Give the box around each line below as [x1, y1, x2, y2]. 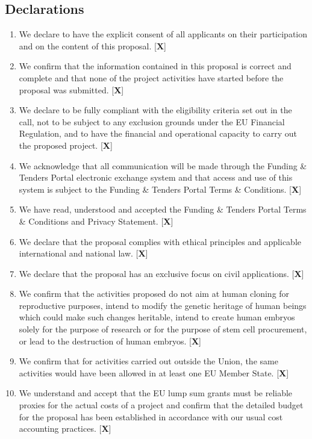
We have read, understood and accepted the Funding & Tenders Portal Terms [19, 203, 307, 216]
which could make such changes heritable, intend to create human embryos [19, 311, 295, 323]
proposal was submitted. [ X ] [19, 83, 124, 96]
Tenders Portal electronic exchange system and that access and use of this [19, 171, 293, 184]
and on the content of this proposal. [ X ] [19, 39, 166, 52]
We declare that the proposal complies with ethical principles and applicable [19, 235, 301, 248]
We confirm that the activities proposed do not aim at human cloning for [19, 287, 290, 300]
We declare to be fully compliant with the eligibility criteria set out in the [19, 104, 292, 116]
